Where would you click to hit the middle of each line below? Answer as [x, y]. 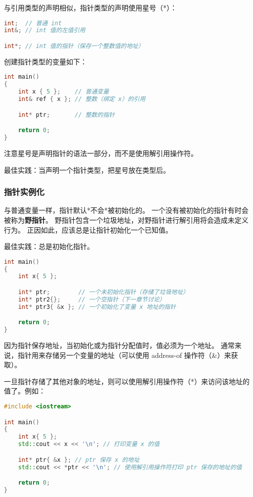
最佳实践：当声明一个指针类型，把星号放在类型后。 [87, 170]
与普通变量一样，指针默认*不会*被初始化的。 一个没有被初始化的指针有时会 [126, 210]
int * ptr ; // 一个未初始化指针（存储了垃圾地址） [104, 292]
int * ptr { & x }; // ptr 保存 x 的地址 [79, 460]
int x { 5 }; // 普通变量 [63, 92]
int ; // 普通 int [33, 23]
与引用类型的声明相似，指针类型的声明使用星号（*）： [90, 7]
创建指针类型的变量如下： [45, 61]
